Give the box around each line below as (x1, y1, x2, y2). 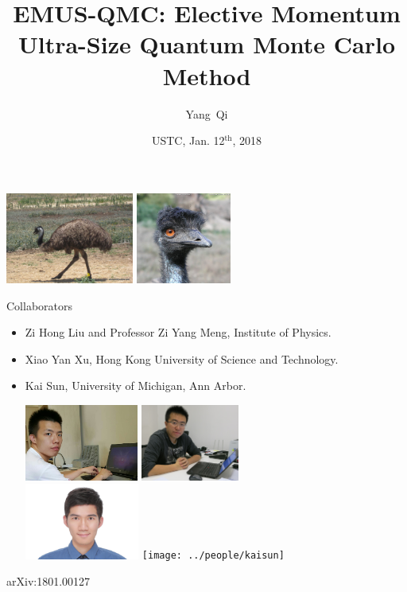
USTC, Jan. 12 (151, 132, 225, 149)
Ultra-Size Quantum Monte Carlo (17, 28, 396, 60)
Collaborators (6, 297, 73, 314)
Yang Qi (185, 105, 228, 122)
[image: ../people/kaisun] (141, 550, 285, 562)
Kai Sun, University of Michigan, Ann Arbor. (25, 377, 246, 394)
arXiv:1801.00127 (6, 573, 91, 590)
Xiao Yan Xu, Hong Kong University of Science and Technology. (25, 350, 339, 367)
